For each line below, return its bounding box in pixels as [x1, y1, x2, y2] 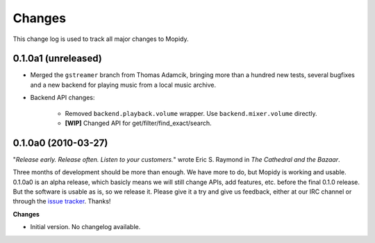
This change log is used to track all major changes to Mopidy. [12, 35, 189, 43]
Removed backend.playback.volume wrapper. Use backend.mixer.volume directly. [65, 109, 317, 117]
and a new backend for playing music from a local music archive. [30, 81, 217, 89]
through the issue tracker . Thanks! [12, 197, 111, 206]
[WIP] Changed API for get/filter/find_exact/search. [65, 119, 212, 128]
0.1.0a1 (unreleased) [12, 53, 102, 65]
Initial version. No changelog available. [30, 223, 141, 231]
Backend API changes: [30, 94, 95, 102]
